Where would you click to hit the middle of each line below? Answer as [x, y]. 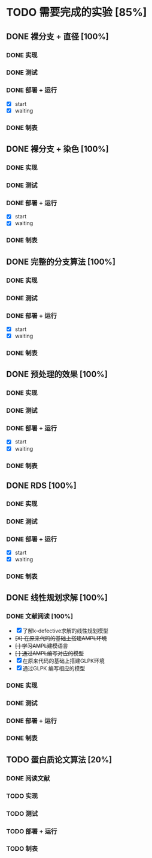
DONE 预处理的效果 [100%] [57, 375]
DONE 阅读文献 [28, 778]
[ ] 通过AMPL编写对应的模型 [49, 653]
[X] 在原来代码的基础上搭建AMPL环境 [61, 638]
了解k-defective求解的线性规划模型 [66, 631]
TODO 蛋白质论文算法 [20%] [59, 760]
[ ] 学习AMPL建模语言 [42, 646]
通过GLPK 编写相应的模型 [54, 668]
